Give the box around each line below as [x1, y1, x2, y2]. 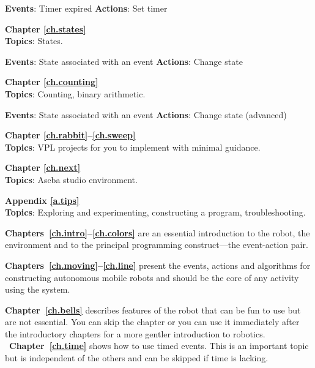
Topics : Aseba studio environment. [5, 173, 138, 186]
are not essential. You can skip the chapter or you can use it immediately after [5, 315, 300, 328]
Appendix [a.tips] [5, 193, 80, 206]
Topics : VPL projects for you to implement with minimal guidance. [5, 140, 261, 153]
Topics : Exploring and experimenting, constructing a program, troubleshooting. [5, 206, 306, 219]
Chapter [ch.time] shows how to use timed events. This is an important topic [9, 339, 309, 352]
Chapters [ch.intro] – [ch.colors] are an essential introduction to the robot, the [5, 226, 310, 239]
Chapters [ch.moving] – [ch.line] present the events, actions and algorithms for [5, 258, 311, 271]
